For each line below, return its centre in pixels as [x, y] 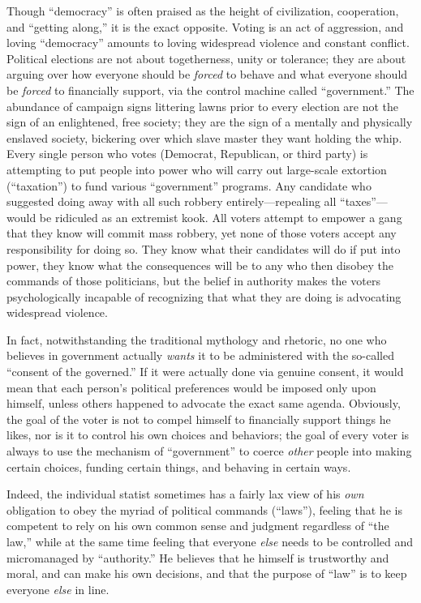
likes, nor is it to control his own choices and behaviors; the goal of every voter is [208, 435]
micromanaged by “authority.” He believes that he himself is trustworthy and [198, 557]
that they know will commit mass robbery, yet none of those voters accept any [202, 233]
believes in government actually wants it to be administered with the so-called [200, 355]
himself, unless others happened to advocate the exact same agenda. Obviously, [204, 403]
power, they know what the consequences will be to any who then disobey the [200, 265]
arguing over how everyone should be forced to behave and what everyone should [207, 74]
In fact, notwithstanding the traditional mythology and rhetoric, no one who [197, 339]
